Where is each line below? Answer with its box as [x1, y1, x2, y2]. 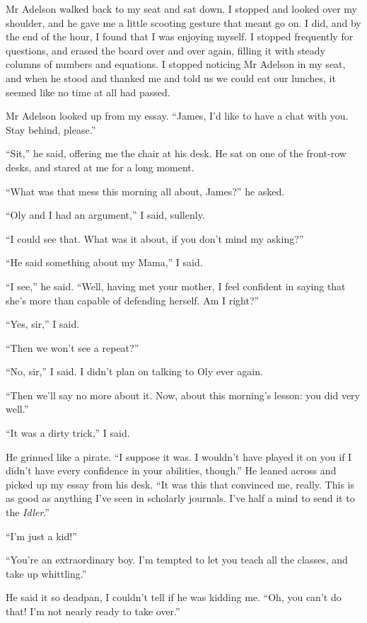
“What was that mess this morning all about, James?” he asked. [6, 183, 285, 198]
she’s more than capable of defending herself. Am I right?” [6, 292, 260, 307]
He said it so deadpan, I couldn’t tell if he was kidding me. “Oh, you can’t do [6, 590, 342, 605]
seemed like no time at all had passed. [6, 84, 170, 99]
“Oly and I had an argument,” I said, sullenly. [6, 207, 205, 222]
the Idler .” [6, 505, 49, 520]
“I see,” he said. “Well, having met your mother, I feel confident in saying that [6, 278, 346, 293]
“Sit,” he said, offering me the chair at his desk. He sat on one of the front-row [6, 146, 346, 161]
